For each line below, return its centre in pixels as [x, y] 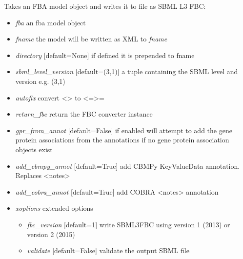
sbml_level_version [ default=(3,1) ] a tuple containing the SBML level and [127, 71]
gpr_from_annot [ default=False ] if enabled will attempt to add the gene [124, 130]
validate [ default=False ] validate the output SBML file [108, 250]
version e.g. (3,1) [40, 81]
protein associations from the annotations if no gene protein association [122, 140]
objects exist [34, 149]
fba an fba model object [51, 22]
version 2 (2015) [51, 234]
